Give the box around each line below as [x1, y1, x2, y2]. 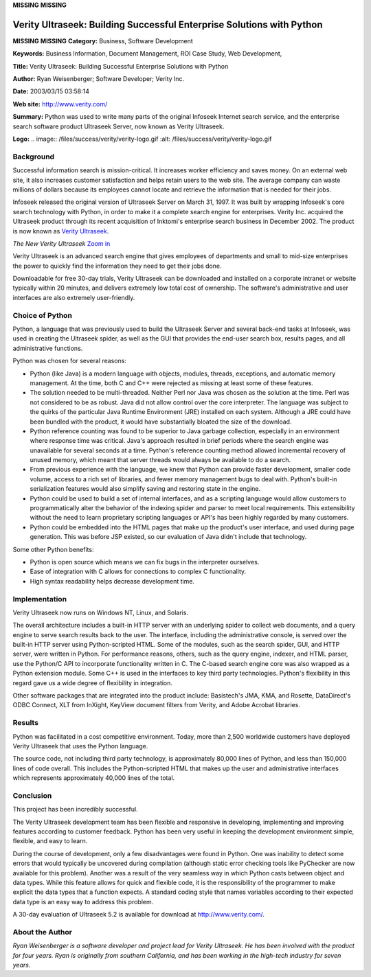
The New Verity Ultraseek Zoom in [12, 239, 111, 247]
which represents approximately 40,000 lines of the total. [12, 774, 175, 782]
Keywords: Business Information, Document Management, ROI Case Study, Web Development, [12, 49, 282, 58]
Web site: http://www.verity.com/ [12, 100, 108, 108]
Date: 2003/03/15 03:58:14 [12, 87, 89, 95]
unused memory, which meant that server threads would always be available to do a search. [30, 456, 291, 464]
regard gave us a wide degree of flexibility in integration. [12, 678, 173, 687]
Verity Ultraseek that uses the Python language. [12, 742, 148, 750]
